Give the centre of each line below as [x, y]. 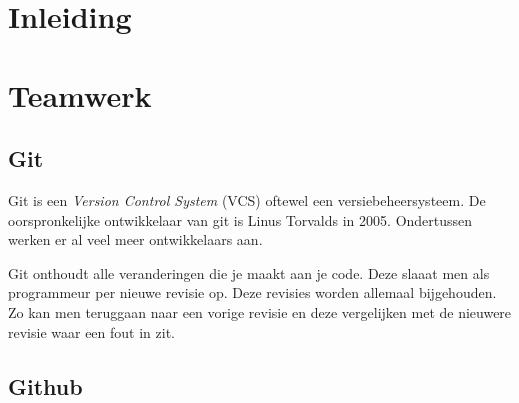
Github [45, 385]
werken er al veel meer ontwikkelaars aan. [135, 239]
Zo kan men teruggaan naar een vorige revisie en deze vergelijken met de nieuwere [260, 311]
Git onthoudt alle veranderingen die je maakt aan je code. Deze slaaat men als [249, 272]
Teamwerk [80, 94]
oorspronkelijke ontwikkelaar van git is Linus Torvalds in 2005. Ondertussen [240, 219]
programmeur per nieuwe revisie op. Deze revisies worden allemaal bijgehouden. [252, 292]
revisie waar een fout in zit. [91, 331]
